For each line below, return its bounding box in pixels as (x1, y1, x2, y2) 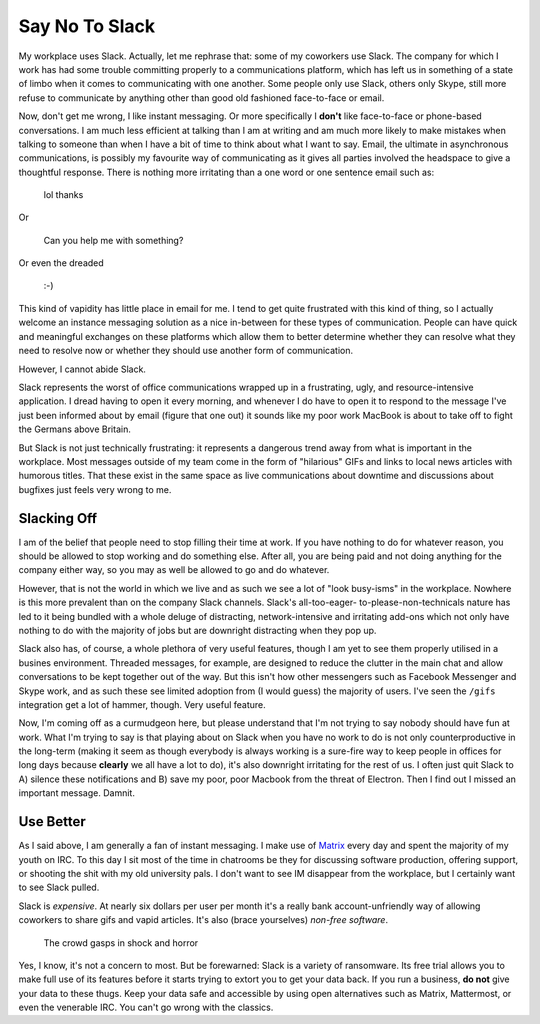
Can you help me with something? (43, 234, 184, 246)
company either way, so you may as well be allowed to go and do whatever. (18, 564, 330, 576)
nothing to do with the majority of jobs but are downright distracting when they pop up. (18, 624, 377, 636)
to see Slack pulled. (18, 881, 100, 894)
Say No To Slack (18, 15, 155, 37)
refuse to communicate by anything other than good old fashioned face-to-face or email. (18, 91, 385, 104)
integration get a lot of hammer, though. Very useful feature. (18, 698, 267, 710)
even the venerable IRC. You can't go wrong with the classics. (18, 1001, 274, 1014)
